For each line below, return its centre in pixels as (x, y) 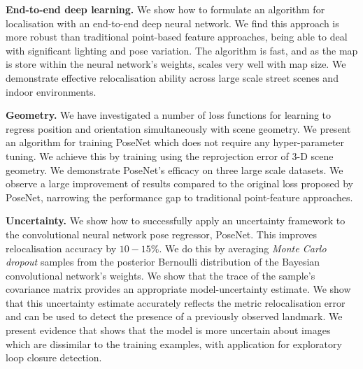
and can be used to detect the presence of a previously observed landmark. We (174, 316)
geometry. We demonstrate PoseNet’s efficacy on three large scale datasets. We (175, 169)
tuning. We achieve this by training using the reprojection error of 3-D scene (170, 155)
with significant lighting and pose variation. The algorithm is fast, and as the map (182, 50)
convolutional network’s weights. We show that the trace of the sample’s (161, 275)
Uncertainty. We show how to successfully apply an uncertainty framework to (176, 220)
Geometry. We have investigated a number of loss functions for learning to (169, 115)
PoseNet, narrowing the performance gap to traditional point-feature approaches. (179, 197)
